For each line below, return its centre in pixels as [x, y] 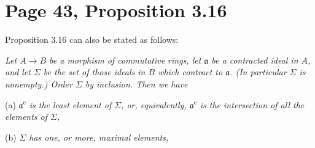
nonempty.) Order [39, 83]
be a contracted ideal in [255, 60]
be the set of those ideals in [94, 72]
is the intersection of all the [252, 104]
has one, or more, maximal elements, [99, 137]
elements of [26, 117]
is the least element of [70, 104]
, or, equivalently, [154, 104]
